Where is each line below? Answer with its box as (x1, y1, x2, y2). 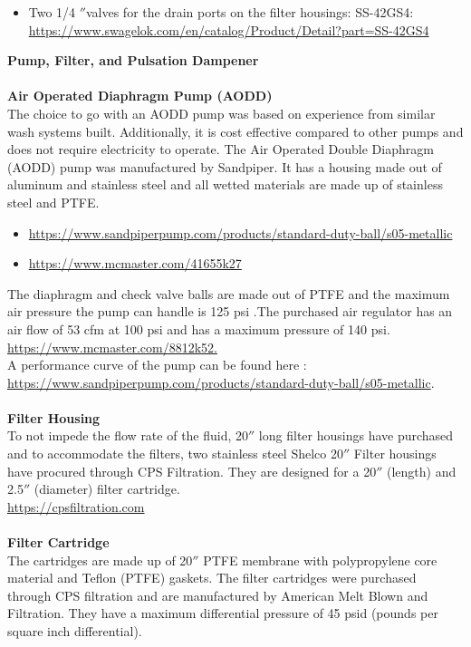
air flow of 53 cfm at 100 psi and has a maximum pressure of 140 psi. (7, 319, 390, 338)
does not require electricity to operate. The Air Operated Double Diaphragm (7, 140, 434, 159)
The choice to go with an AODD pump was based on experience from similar (7, 103, 436, 122)
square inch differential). (7, 622, 142, 640)
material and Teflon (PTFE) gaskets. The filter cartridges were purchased (7, 568, 417, 587)
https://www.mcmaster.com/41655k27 (28, 254, 242, 273)
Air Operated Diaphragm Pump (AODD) (7, 86, 273, 105)
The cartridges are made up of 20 (7, 550, 193, 569)
